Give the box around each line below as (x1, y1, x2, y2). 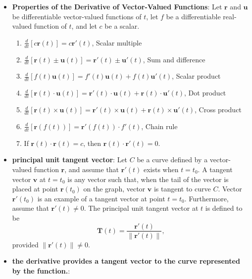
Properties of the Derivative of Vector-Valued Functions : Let (12, 1, 222, 11)
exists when (143, 164, 179, 174)
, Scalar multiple (92, 37, 142, 47)
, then (83, 138, 101, 148)
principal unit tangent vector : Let (12, 154, 128, 165)
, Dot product (184, 88, 226, 98)
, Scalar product (172, 71, 221, 81)
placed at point (12, 184, 58, 194)
